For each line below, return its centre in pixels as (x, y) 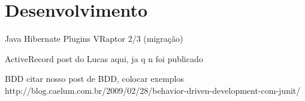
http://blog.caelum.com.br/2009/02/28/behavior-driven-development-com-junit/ (153, 90)
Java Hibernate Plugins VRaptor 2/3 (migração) (94, 39)
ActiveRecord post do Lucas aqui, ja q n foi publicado (104, 58)
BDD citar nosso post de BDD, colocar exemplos (95, 79)
